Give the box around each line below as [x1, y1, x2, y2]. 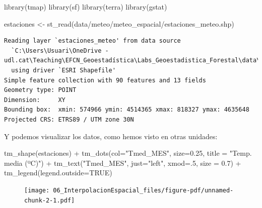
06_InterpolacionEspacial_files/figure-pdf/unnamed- [53, 186, 234, 194]
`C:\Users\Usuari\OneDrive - [11, 47, 109, 54]
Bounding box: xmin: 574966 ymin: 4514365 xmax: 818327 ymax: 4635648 [4, 106, 249, 114]
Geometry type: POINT [4, 86, 77, 94]
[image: [24, 186, 50, 194]
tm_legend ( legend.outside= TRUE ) [4, 167, 112, 178]
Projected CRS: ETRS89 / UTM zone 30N [4, 116, 134, 123]
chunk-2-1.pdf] [24, 196, 75, 204]
